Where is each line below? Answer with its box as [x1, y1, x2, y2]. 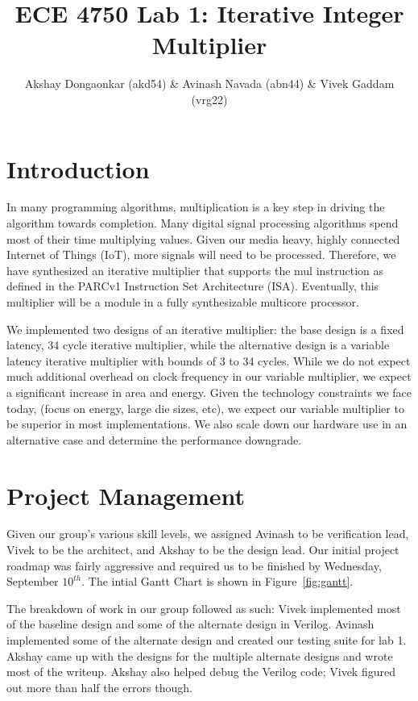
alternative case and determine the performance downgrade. [6, 431, 302, 448]
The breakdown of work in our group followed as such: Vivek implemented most [6, 599, 401, 616]
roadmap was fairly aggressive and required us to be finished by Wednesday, [6, 557, 382, 574]
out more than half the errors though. [6, 678, 192, 695]
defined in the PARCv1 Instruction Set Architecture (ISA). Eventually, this [6, 277, 379, 294]
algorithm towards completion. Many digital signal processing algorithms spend [6, 215, 399, 232]
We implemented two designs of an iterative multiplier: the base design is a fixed [6, 320, 404, 337]
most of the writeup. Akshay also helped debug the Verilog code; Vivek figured [6, 663, 395, 680]
